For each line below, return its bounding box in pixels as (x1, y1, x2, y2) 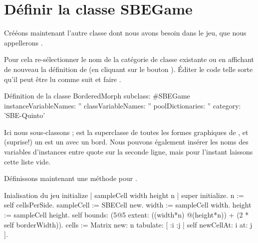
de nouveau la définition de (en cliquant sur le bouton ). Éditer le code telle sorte (4, 63, 253, 74)
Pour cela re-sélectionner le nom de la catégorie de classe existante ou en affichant (4, 54, 255, 64)
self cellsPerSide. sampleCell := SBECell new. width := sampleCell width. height (4, 199, 252, 210)
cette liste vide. (4, 156, 51, 166)
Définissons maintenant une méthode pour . (4, 173, 137, 183)
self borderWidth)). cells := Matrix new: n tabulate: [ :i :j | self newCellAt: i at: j (4, 219, 253, 229)
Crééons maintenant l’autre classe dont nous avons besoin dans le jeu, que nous (4, 27, 247, 38)
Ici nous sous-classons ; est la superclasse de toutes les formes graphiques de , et (4, 126, 249, 137)
